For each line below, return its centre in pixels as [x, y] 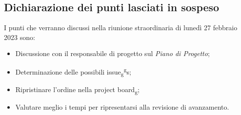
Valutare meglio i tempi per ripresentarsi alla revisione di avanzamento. [122, 106]
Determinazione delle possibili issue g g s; [73, 71]
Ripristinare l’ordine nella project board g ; [77, 90]
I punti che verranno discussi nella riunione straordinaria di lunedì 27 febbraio [121, 28]
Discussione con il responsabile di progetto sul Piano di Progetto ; [112, 53]
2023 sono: [20, 37]
